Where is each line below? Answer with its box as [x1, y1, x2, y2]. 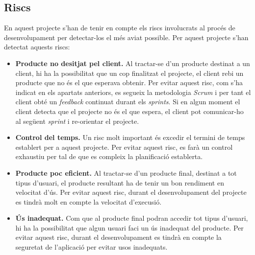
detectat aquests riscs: [4, 42, 70, 52]
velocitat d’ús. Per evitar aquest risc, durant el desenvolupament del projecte [15, 187, 247, 197]
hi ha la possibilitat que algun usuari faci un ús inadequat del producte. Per [15, 222, 244, 232]
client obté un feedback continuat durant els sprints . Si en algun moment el [15, 96, 240, 107]
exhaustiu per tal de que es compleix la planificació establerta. [15, 151, 203, 162]
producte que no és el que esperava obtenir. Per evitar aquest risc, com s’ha [15, 77, 243, 88]
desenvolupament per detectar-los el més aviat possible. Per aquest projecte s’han [4, 32, 249, 42]
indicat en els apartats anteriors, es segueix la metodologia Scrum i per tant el [15, 87, 251, 97]
